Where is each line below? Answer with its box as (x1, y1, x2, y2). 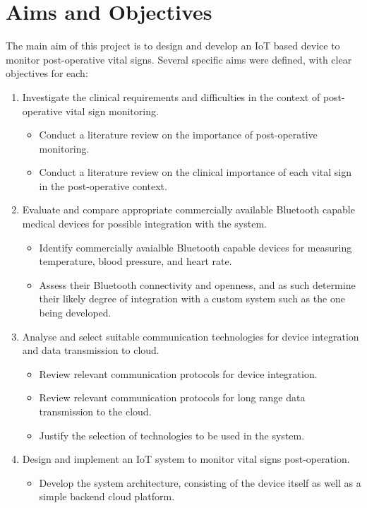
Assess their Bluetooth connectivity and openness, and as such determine (39, 277, 356, 292)
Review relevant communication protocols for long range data (39, 390, 306, 405)
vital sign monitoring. (65, 103, 159, 118)
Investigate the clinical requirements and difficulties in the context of (22, 89, 320, 104)
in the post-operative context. (39, 178, 167, 193)
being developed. (39, 305, 112, 320)
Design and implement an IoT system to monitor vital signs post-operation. (22, 451, 350, 466)
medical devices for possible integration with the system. (22, 216, 267, 231)
